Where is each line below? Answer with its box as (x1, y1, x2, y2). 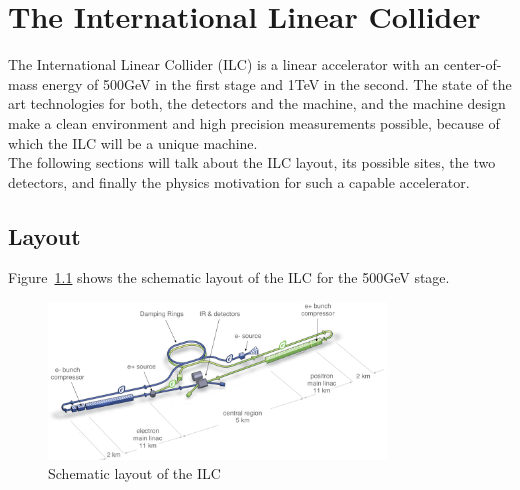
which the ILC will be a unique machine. (8, 132, 258, 153)
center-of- (443, 54, 502, 75)
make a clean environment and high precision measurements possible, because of (8, 112, 500, 133)
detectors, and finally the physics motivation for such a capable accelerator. (8, 171, 470, 192)
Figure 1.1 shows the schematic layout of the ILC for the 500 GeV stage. (8, 267, 450, 288)
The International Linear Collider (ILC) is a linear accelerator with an (8, 54, 440, 75)
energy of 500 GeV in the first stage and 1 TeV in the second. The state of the (42, 73, 512, 94)
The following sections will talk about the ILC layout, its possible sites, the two (8, 152, 496, 173)
